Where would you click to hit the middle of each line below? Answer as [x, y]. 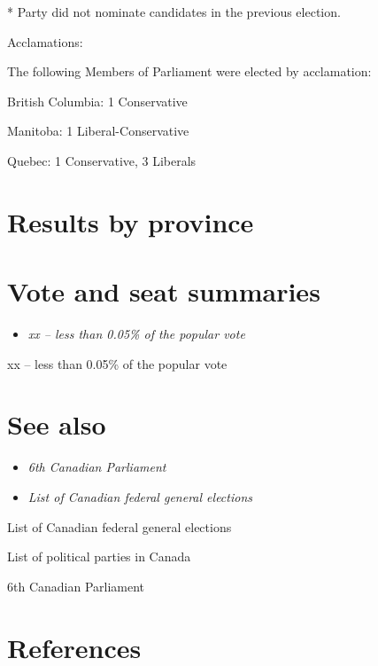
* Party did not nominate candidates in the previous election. [174, 12]
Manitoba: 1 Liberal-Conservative [98, 131]
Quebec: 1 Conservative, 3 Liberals [102, 160]
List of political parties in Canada [99, 556]
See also [57, 424]
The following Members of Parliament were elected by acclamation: [189, 71]
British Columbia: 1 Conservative [97, 101]
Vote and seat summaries [164, 291]
